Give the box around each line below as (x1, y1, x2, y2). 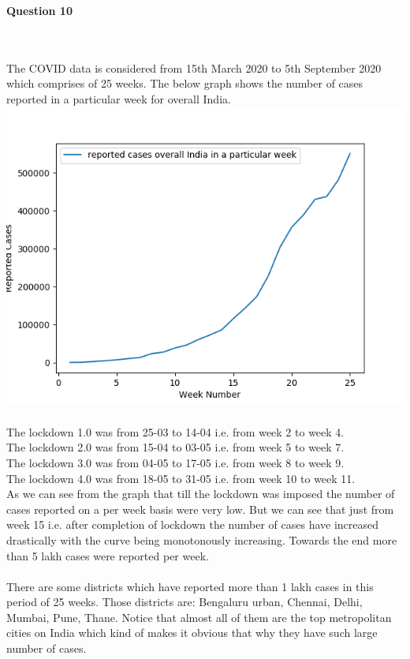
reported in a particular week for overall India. (6, 90, 231, 107)
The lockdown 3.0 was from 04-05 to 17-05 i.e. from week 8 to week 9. (6, 454, 345, 470)
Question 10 (6, 2, 73, 18)
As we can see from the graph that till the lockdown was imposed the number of (6, 485, 395, 502)
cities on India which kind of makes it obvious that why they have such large (6, 624, 378, 641)
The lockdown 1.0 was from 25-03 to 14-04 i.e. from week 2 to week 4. (6, 423, 345, 440)
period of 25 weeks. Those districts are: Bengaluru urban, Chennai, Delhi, (6, 593, 363, 610)
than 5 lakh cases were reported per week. (6, 547, 209, 564)
